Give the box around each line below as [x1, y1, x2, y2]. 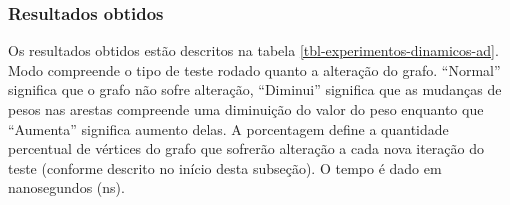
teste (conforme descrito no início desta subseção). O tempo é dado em [8, 157, 442, 178]
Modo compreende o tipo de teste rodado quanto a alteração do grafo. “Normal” [8, 59, 501, 80]
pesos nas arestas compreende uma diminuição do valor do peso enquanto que [8, 99, 484, 119]
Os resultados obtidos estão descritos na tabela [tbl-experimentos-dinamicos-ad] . [8, 40, 499, 61]
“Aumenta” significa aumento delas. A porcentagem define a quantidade [8, 118, 449, 139]
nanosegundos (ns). [8, 177, 125, 198]
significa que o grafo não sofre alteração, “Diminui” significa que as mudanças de [8, 79, 502, 100]
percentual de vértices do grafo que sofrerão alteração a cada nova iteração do [8, 138, 484, 159]
